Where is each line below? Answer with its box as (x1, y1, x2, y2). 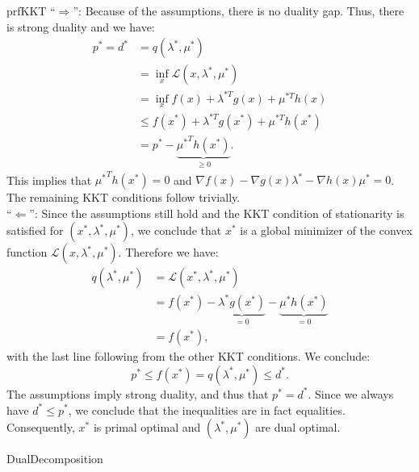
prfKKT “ (6, 2, 56, 19)
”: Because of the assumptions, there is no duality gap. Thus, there (73, 2, 404, 19)
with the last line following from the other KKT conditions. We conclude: (6, 348, 371, 365)
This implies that (6, 171, 92, 188)
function (6, 244, 48, 261)
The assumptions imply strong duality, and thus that (6, 385, 269, 402)
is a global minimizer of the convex (240, 222, 413, 239)
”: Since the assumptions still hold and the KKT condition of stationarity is (29, 204, 404, 221)
